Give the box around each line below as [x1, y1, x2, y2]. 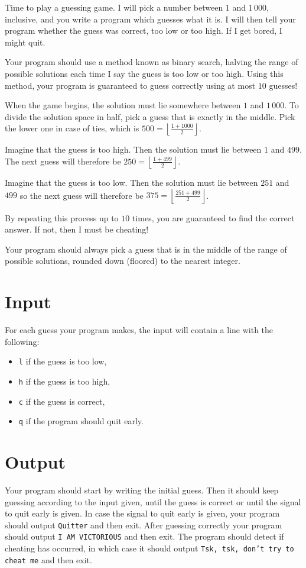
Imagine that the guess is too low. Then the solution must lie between [5, 176, 258, 188]
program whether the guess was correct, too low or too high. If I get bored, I [5, 24, 282, 37]
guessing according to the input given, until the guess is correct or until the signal [5, 495, 301, 508]
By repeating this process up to [5, 211, 119, 224]
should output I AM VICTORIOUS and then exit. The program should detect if [5, 530, 284, 543]
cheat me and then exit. [5, 553, 92, 566]
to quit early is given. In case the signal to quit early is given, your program [5, 507, 280, 519]
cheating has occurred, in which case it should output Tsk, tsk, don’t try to [5, 542, 294, 554]
